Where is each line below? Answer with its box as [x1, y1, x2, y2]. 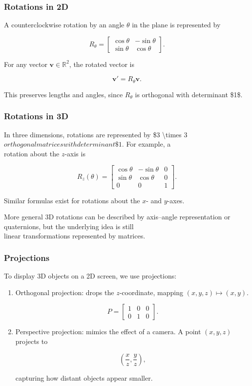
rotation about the [4, 148, 60, 158]
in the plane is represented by [132, 20, 221, 30]
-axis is [64, 148, 85, 158]
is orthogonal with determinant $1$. [135, 89, 243, 99]
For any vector [4, 59, 47, 69]
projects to [15, 336, 48, 346]
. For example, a [122, 139, 171, 149]
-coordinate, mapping [119, 287, 184, 297]
